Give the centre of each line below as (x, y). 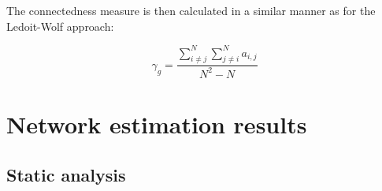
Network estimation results (157, 124)
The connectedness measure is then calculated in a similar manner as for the (191, 10)
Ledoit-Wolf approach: (60, 26)
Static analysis (66, 174)
